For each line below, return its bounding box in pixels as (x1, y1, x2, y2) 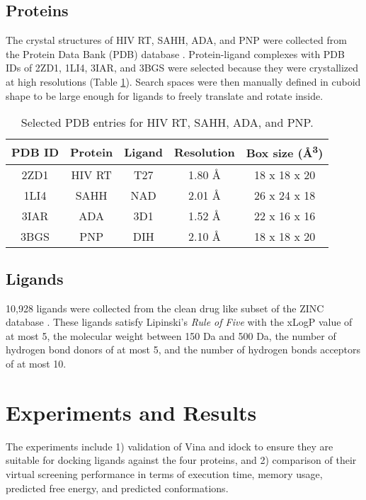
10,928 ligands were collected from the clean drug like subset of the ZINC (6, 300, 324, 315)
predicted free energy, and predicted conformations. (6, 480, 229, 495)
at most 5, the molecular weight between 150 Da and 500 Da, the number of (6, 328, 336, 343)
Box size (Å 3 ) (246, 142, 324, 161)
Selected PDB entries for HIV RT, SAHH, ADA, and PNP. (21, 114, 314, 131)
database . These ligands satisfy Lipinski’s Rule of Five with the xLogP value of (6, 314, 353, 329)
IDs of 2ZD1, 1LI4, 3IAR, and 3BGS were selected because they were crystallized (6, 60, 359, 75)
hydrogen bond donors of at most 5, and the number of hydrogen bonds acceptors (6, 342, 361, 357)
